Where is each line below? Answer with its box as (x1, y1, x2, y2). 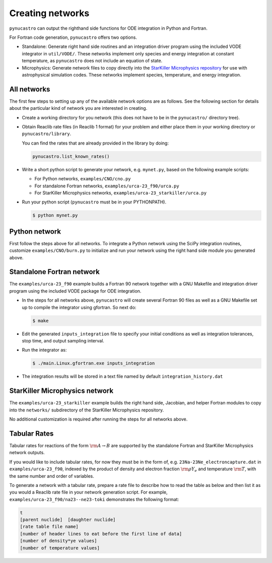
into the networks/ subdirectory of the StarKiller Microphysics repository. (9, 407, 164, 413)
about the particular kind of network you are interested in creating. (9, 105, 148, 111)
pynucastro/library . (22, 131, 72, 137)
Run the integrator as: (22, 347, 67, 353)
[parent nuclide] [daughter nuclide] (20, 517, 116, 523)
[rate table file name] (20, 524, 79, 530)
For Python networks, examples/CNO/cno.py (34, 176, 131, 182)
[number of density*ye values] (20, 538, 98, 544)
